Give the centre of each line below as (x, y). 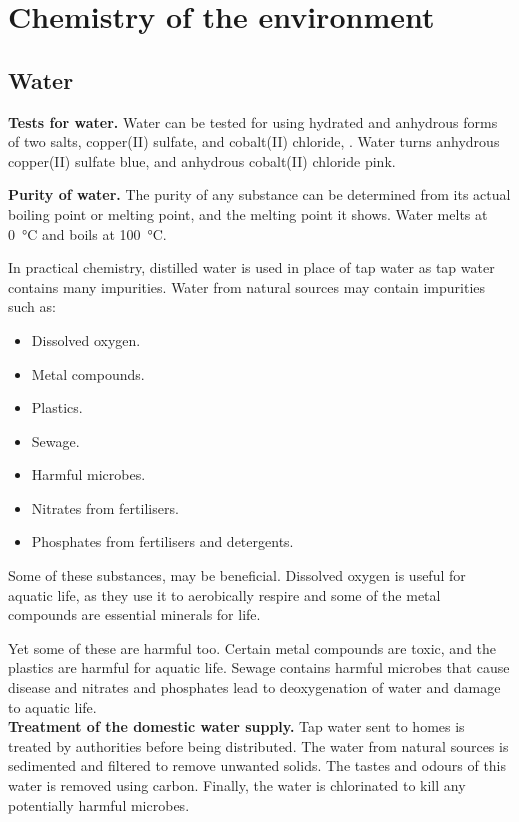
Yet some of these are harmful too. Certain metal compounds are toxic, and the (252, 647)
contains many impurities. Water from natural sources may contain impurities (247, 286)
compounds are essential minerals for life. (134, 614)
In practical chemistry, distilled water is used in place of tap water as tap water (251, 267)
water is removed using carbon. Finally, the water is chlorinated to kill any (237, 785)
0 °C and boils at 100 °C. (87, 233)
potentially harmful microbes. (99, 804)
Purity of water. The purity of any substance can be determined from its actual (259, 194)
